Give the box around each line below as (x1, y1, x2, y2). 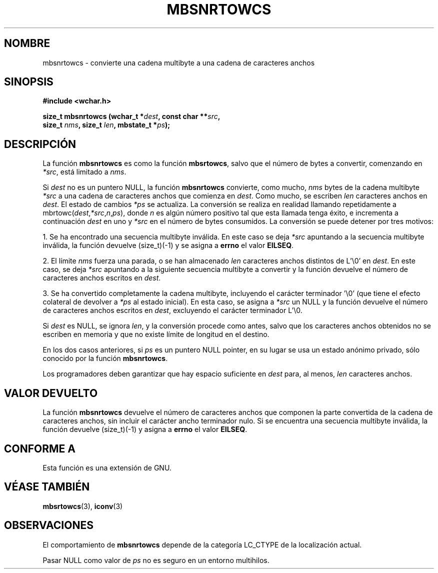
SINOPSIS (4, 75, 53, 88)
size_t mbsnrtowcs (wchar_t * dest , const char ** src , (42, 112, 220, 121)
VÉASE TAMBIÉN (4, 480, 90, 493)
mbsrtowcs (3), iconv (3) (42, 501, 123, 510)
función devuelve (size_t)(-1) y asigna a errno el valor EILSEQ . (42, 425, 247, 434)
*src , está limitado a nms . (42, 167, 126, 176)
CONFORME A (4, 442, 75, 455)
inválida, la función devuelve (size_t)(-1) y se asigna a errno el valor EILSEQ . (42, 241, 294, 250)
